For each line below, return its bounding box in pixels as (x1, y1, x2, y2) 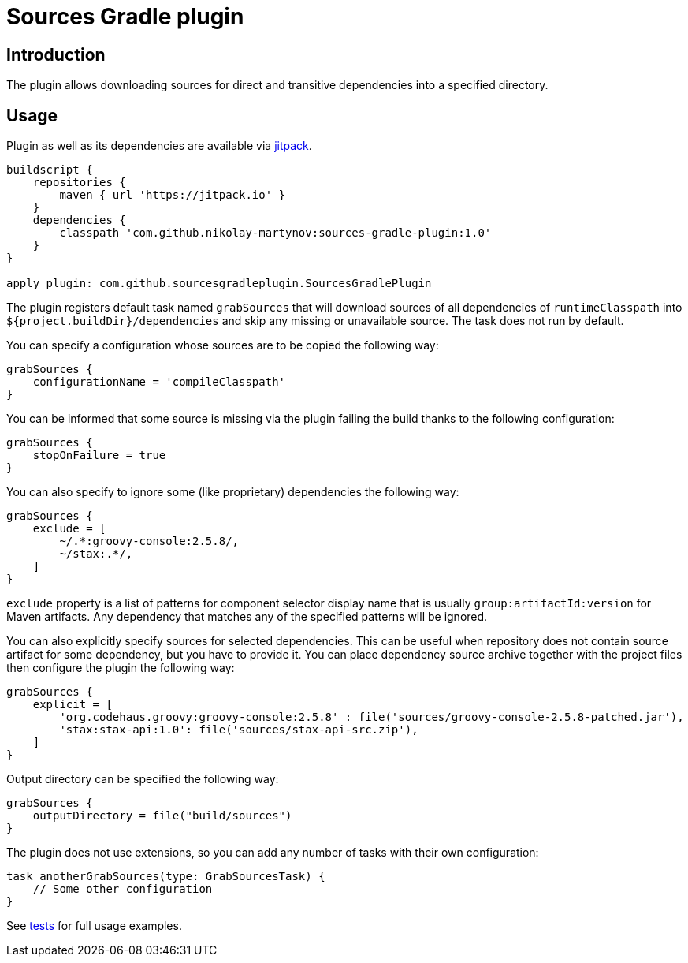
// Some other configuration (32, 883, 213, 896)
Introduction (6, 44, 106, 65)
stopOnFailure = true (32, 449, 166, 462)
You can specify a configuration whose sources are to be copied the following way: (6, 338, 439, 353)
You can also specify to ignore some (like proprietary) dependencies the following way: (6, 485, 459, 499)
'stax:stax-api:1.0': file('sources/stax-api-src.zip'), (59, 723, 418, 737)
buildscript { (6, 163, 93, 177)
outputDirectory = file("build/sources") (32, 809, 292, 823)
